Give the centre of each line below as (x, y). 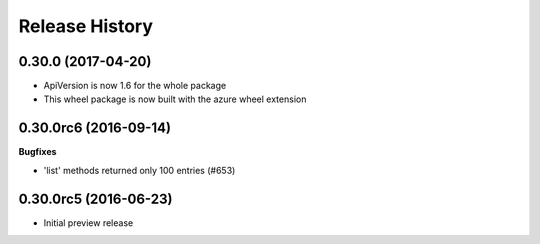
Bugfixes (37, 152)
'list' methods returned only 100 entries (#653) (139, 170)
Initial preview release (88, 222)
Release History (86, 26)
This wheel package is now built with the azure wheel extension (175, 99)
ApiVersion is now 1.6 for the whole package (135, 86)
